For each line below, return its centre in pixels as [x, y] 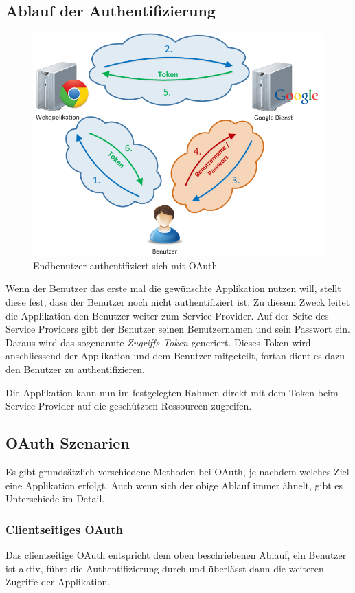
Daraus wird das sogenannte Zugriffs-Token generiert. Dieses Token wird [158, 342]
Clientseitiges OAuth [64, 529]
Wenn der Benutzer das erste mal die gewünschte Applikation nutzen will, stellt [173, 288]
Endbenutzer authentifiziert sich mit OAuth [125, 265]
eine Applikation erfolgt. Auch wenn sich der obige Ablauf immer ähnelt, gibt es [174, 485]
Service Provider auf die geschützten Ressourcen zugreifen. [129, 406]
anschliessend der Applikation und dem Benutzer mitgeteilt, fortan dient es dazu [175, 356]
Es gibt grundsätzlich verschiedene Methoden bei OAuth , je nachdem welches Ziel [177, 471]
